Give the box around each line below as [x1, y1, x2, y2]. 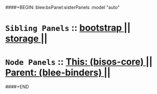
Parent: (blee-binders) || [5, 67, 111, 78]
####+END [5, 84, 29, 90]
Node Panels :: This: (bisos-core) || [5, 56, 153, 68]
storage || [5, 33, 47, 45]
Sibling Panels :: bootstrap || [5, 22, 131, 34]
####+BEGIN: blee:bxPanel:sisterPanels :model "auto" [5, 5, 120, 10]
